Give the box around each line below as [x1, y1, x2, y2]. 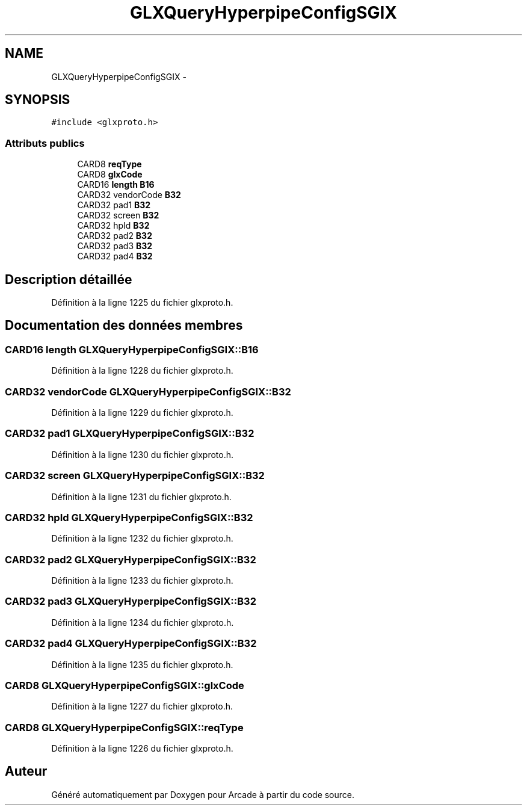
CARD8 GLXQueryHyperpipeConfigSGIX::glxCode [5, 679, 244, 691]
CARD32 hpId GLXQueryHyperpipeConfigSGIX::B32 [5, 511, 253, 524]
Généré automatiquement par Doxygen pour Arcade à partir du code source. [51, 789, 355, 800]
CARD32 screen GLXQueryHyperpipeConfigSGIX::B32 [5, 469, 265, 482]
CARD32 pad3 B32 [77, 241, 153, 252]
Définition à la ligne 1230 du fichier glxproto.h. [51, 449, 234, 460]
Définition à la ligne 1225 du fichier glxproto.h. [51, 297, 233, 308]
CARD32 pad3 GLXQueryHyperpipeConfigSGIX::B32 [5, 595, 256, 608]
